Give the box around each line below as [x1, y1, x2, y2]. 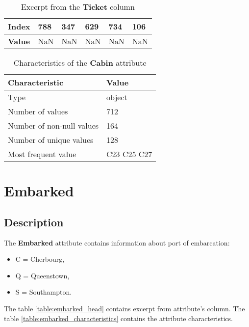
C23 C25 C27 [106, 148, 152, 160]
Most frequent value [8, 148, 76, 160]
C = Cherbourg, [15, 254, 65, 264]
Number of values [8, 106, 68, 117]
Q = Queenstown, [15, 270, 70, 280]
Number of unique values [8, 134, 94, 145]
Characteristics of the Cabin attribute [13, 57, 147, 68]
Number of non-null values [8, 120, 99, 131]
